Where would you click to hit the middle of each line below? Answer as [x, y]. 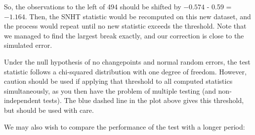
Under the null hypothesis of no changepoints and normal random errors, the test [127, 61]
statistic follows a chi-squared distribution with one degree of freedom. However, [125, 71]
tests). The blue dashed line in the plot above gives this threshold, [144, 100]
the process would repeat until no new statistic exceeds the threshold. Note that [125, 26]
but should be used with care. [49, 110]
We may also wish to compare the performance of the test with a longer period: [125, 126]
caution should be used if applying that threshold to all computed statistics [118, 81]
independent [22, 100]
